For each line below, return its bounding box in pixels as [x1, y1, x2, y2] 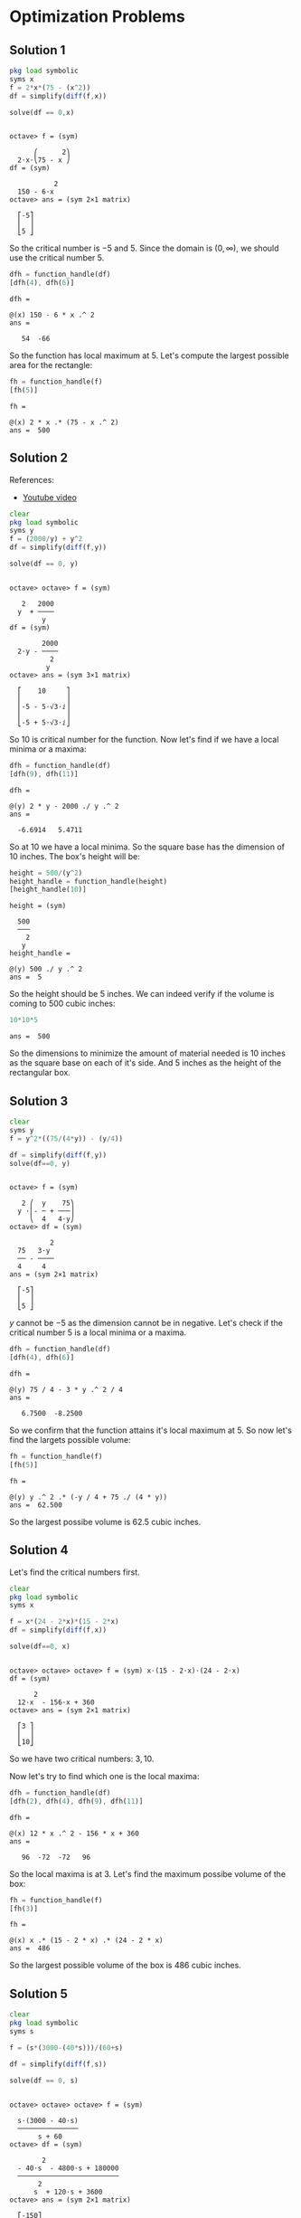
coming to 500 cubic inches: [9, 998, 116, 1009]
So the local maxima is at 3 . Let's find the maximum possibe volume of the [9, 1868, 287, 1879]
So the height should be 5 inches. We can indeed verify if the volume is [9, 989, 275, 1000]
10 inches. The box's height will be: [9, 850, 140, 861]
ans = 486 [9, 1944, 51, 1953]
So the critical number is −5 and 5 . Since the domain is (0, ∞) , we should [9, 242, 279, 254]
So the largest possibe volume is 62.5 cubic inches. [9, 1516, 202, 1527]
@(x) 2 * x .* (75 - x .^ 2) [9, 418, 119, 427]
